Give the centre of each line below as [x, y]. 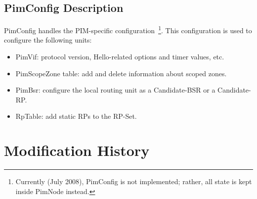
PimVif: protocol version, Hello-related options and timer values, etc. [120, 57]
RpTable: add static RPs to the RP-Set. [76, 116]
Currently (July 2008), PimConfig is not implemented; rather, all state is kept [134, 181]
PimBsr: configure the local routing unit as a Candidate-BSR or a [115, 90]
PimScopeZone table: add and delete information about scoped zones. [121, 73]
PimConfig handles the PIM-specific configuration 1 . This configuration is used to [128, 29]
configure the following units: [48, 40]
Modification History [77, 150]
